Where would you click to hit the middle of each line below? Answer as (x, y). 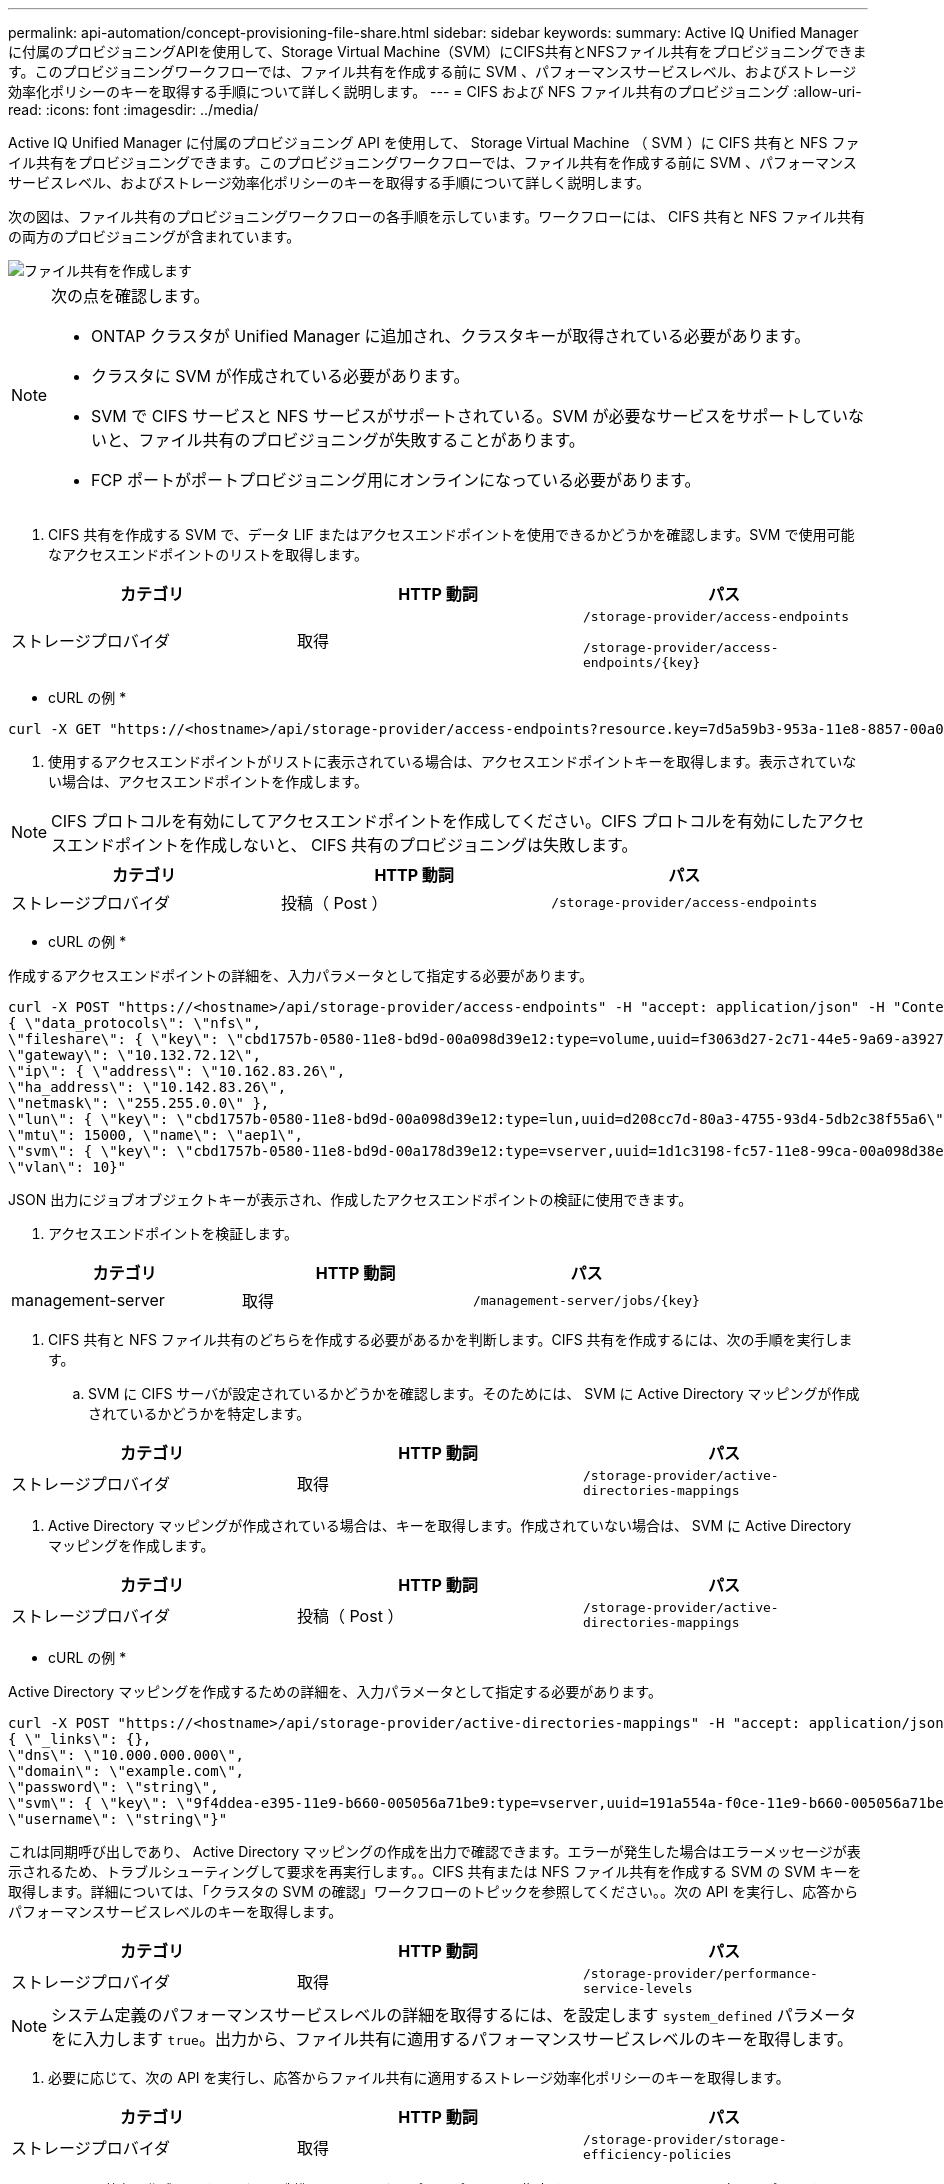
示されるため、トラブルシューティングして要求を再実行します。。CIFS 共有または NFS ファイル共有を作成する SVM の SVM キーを (435, 1871)
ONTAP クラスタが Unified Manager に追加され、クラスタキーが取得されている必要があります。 (451, 336)
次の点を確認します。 (130, 296)
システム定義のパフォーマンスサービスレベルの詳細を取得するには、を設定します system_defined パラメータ (454, 2015)
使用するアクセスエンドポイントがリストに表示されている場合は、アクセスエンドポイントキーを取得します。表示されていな (452, 761)
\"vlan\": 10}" (67, 1167)
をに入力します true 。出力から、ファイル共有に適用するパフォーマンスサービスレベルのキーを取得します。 (452, 2039)
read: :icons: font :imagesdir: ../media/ (133, 109)
